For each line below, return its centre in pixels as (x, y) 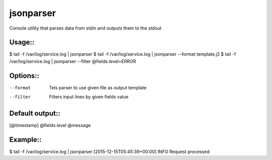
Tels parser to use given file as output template (98, 87)
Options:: (24, 75)
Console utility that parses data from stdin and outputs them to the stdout (85, 28)
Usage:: (22, 42)
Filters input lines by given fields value (89, 97)
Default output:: (35, 113)
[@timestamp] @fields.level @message (50, 125)
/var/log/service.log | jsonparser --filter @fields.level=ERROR (73, 61)
